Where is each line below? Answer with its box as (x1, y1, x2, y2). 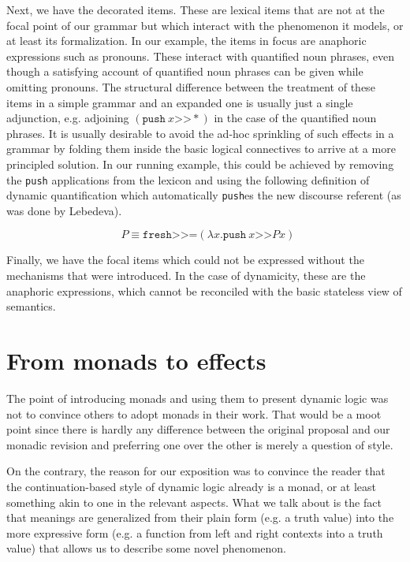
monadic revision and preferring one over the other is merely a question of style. (6, 436, 393, 452)
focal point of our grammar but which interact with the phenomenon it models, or (6, 17, 404, 33)
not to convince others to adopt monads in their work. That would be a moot (6, 405, 382, 422)
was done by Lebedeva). (6, 202, 122, 218)
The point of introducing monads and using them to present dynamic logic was (6, 389, 389, 406)
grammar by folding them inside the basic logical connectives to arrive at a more (6, 140, 396, 157)
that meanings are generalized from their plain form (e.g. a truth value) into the (6, 509, 394, 526)
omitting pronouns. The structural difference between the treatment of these (6, 78, 375, 95)
